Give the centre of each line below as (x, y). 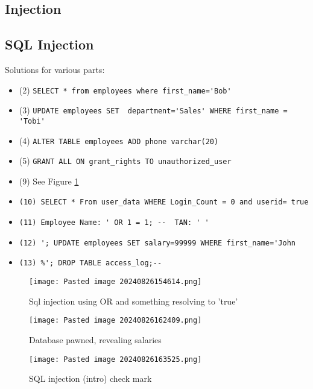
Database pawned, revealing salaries (95, 339)
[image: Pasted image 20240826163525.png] (115, 359)
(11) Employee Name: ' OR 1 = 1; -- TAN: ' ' (114, 223)
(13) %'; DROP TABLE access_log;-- (90, 263)
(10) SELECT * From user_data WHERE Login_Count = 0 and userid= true (164, 202)
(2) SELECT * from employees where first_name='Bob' (125, 90)
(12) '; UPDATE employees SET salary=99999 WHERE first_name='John (157, 243)
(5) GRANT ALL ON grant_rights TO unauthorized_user (125, 161)
